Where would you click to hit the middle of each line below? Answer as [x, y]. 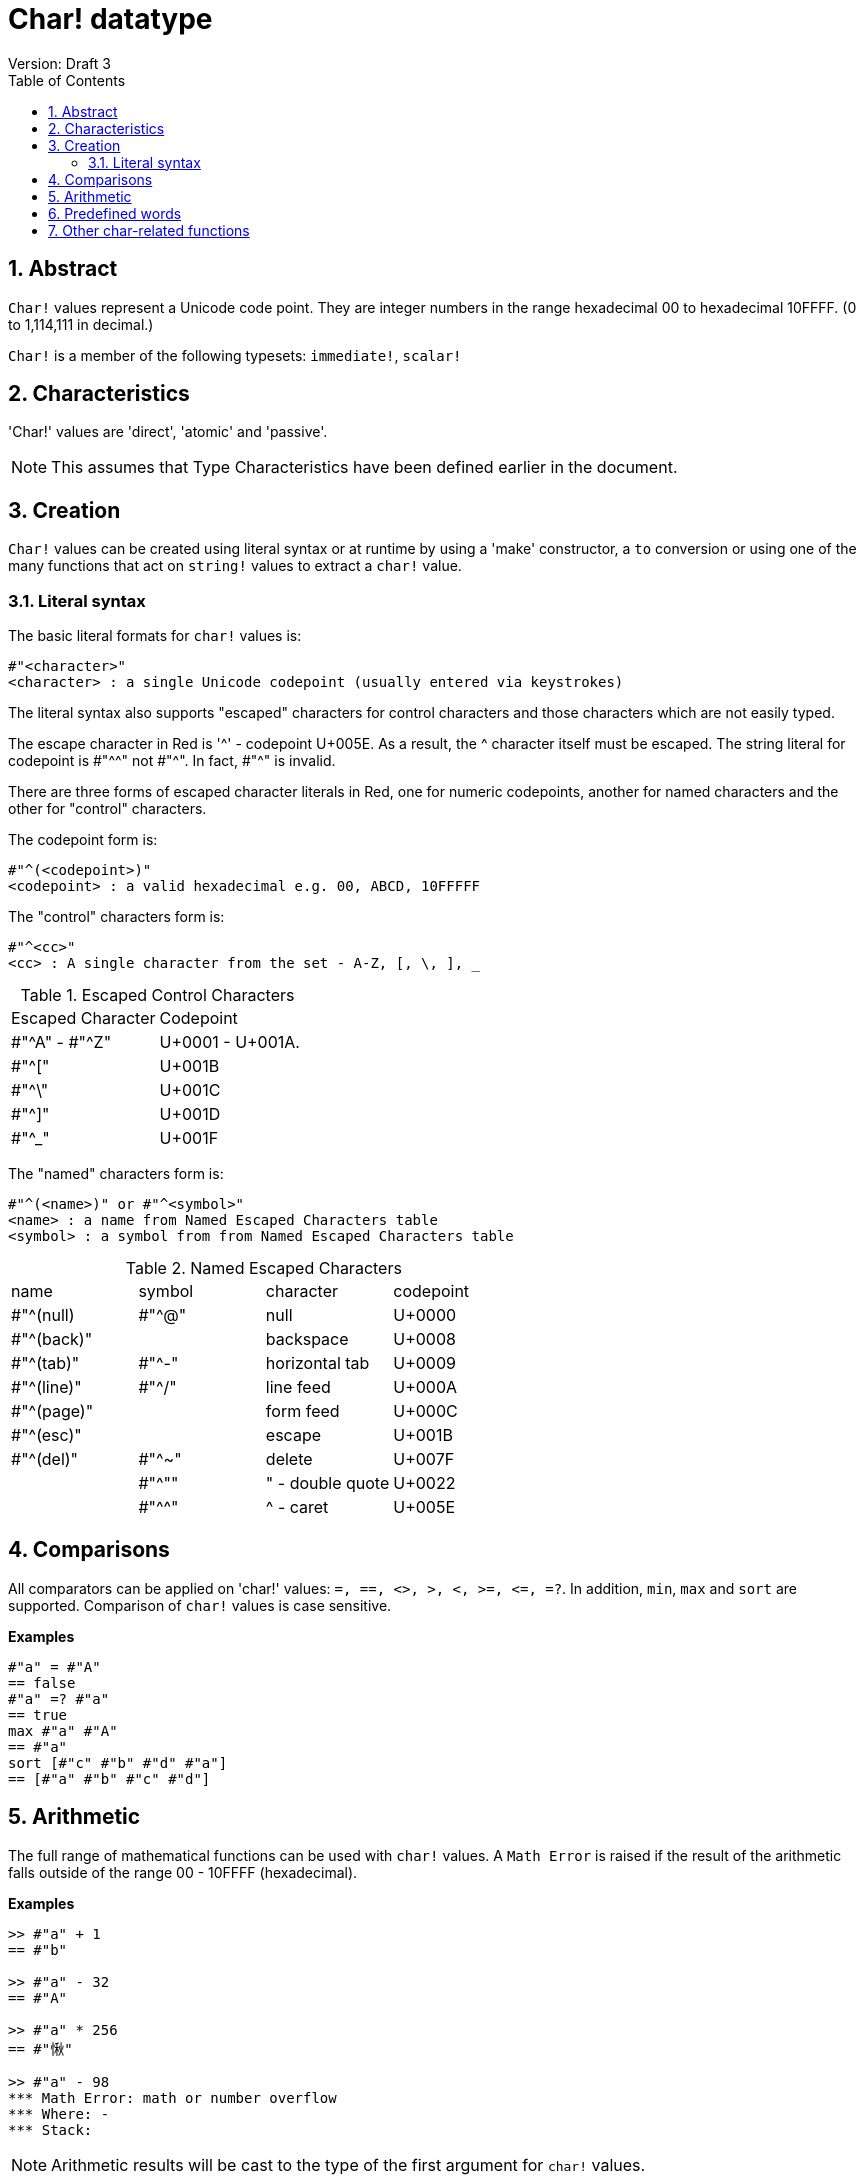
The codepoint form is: [83, 840]
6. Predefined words [115, 213]
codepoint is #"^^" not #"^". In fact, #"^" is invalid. [172, 761]
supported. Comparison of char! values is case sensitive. [200, 1605]
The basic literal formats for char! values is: [155, 636]
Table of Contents [67, 80]
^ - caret [297, 1507]
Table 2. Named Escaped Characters [263, 1268]
